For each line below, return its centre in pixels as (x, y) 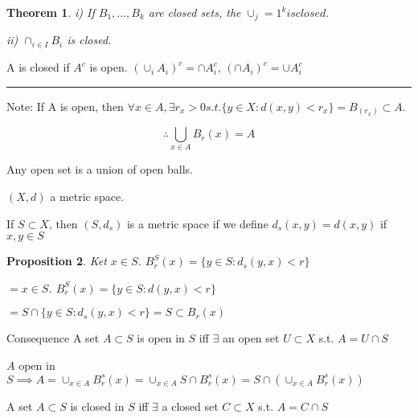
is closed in (97, 406)
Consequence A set (53, 338)
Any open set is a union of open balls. (100, 169)
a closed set (190, 406)
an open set (251, 338)
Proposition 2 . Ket (57, 261)
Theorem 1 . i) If (51, 12)
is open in (161, 338)
